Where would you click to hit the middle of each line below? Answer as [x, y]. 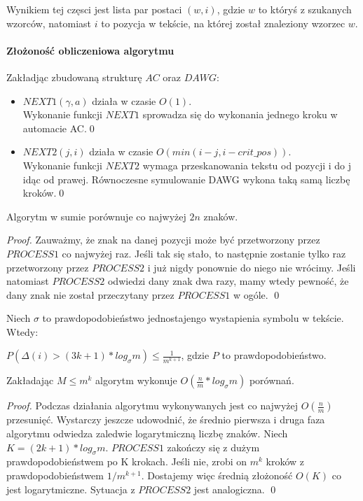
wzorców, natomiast [49, 23]
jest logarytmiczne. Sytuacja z [71, 489]
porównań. [272, 380]
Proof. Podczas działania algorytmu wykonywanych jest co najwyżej [152, 405]
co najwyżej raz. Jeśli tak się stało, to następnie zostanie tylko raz [204, 253]
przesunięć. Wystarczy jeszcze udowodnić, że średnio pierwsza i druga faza [166, 419]
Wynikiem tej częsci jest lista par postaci [94, 9]
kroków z [285, 461]
